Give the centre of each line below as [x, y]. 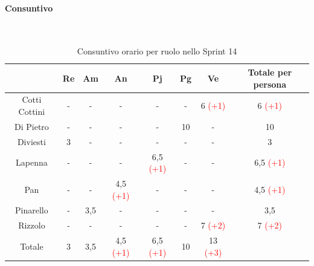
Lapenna [32, 162]
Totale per [270, 72]
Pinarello [32, 210]
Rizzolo [32, 225]
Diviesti [31, 141]
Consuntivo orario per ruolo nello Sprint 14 [157, 51]
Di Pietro [31, 126]
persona [270, 84]
